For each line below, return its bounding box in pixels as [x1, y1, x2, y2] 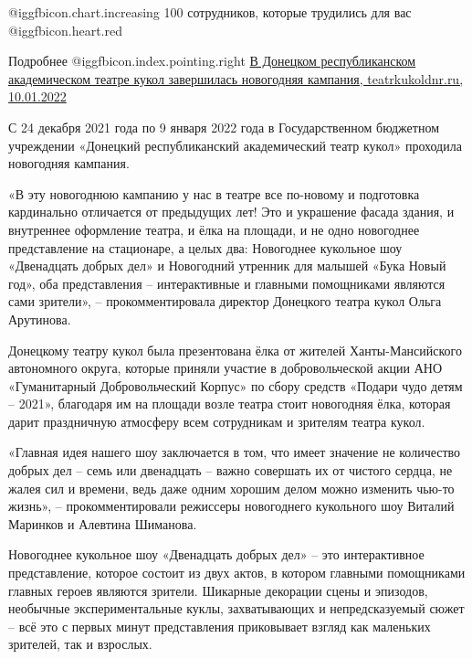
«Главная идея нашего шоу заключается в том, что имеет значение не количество [8, 442, 461, 462]
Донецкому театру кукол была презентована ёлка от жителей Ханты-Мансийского [8, 340, 462, 359]
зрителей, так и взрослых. [8, 634, 152, 654]
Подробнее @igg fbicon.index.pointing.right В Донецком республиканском [8, 51, 416, 70]
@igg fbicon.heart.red [8, 20, 122, 39]
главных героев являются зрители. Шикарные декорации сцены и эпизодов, [8, 580, 428, 600]
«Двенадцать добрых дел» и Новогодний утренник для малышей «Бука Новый [8, 256, 446, 275]
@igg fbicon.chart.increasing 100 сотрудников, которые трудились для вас [8, 3, 412, 21]
